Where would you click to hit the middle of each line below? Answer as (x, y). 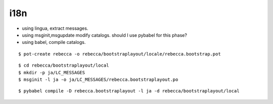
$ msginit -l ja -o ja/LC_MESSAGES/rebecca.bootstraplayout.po (98, 79)
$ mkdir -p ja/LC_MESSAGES (52, 72)
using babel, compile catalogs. (54, 42)
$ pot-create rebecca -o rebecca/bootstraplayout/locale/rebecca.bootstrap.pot (120, 54)
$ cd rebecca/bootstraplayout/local (64, 65)
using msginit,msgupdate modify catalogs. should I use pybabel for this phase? (104, 35)
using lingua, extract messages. (55, 28)
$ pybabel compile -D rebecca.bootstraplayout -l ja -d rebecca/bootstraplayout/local (129, 91)
